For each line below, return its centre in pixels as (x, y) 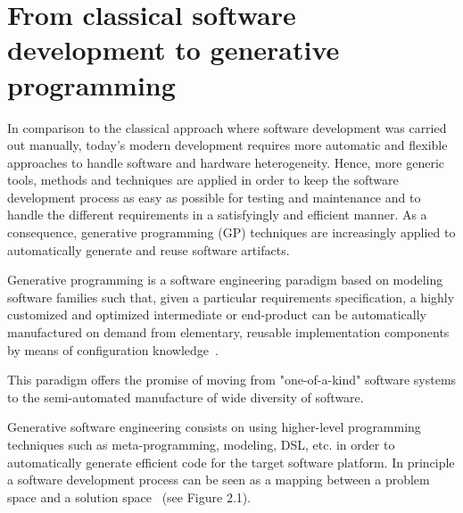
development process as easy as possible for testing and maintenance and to (214, 197)
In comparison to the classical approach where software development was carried (227, 127)
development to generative (174, 50)
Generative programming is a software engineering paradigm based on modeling (225, 280)
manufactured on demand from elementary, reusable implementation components (228, 332)
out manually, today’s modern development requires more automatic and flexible (227, 145)
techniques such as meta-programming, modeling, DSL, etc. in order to (201, 444)
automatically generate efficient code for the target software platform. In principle (231, 462)
